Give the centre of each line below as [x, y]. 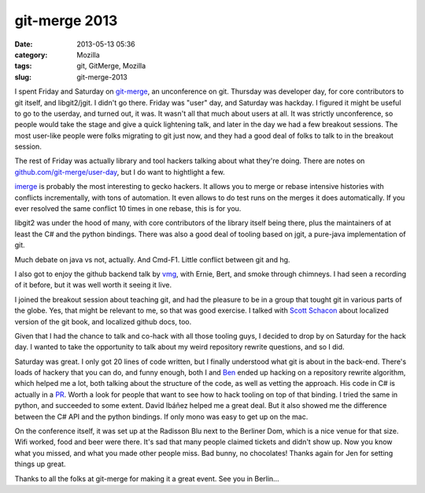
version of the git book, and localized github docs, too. [103, 321]
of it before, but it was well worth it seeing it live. [93, 285]
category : [31, 54]
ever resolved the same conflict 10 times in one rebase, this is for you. [128, 209]
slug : [23, 77]
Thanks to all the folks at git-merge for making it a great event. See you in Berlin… [147, 478]
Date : [24, 44]
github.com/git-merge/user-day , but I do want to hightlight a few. [120, 172]
